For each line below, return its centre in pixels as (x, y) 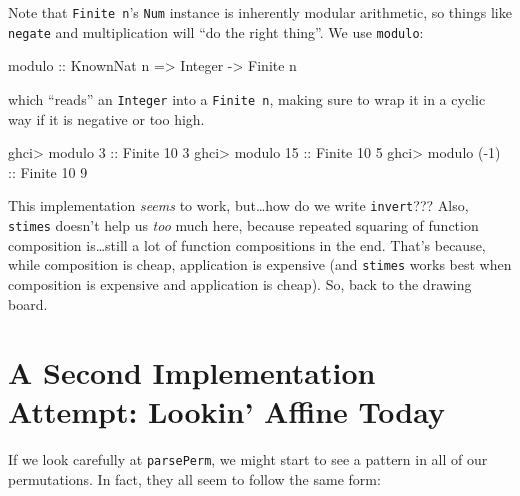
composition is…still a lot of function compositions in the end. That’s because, (247, 244)
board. (28, 303)
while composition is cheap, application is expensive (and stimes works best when (260, 264)
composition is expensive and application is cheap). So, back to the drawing (240, 283)
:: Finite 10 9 (48, 171)
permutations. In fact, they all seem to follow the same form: (194, 479)
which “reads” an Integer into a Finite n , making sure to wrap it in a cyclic (247, 98)
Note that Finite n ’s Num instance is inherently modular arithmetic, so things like (260, 12)
